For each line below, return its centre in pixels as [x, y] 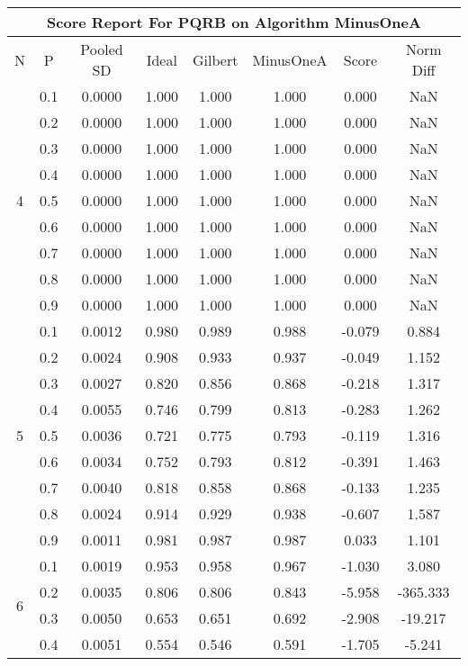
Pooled [102, 49]
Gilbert [215, 59]
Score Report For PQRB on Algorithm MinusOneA [234, 22]
